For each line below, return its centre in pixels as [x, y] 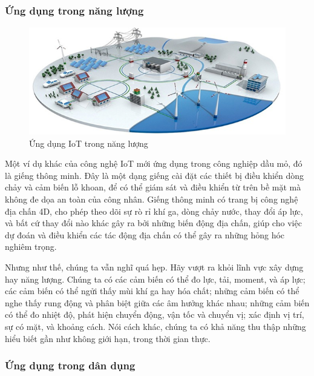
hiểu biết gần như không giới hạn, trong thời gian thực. [108, 338]
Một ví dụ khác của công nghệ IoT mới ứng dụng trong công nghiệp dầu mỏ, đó [154, 163]
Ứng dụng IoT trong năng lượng [89, 143]
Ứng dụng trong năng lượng [74, 10]
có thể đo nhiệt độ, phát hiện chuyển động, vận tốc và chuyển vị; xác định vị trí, [155, 314]
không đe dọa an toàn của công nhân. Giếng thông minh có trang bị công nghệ [152, 199]
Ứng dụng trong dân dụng [70, 365]
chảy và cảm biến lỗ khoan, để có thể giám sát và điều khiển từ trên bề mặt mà [153, 187]
